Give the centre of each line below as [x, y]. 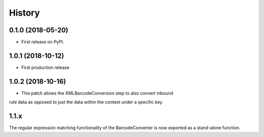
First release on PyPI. [43, 42]
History [24, 13]
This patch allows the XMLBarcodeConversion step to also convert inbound [97, 93]
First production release [45, 67]
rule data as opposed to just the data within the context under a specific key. [86, 102]
